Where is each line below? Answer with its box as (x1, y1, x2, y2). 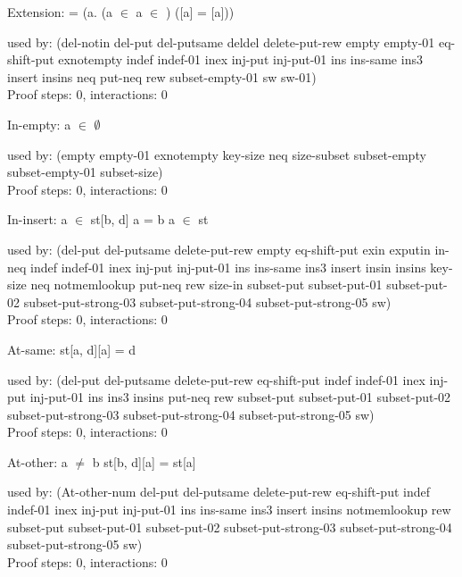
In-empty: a (7, 114, 71, 133)
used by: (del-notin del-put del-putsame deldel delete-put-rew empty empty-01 (7, 32, 435, 51)
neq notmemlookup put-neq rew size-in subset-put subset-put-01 (30, 275, 383, 294)
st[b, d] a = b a (90, 210, 176, 229)
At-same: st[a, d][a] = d (7, 339, 136, 358)
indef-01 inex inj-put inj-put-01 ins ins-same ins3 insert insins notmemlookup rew (7, 500, 451, 519)
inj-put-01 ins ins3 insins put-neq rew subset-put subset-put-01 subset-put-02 (29, 388, 451, 406)
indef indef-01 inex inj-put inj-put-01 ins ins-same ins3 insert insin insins (30, 257, 426, 276)
